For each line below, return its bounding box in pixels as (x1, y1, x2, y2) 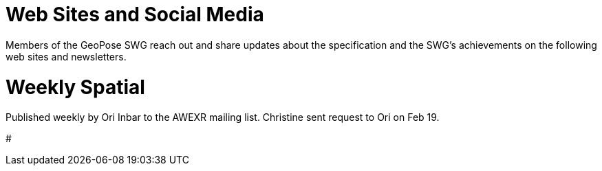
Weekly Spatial (6, 75, 145, 99)
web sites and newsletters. (6, 50, 127, 62)
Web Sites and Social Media (6, 3, 264, 26)
